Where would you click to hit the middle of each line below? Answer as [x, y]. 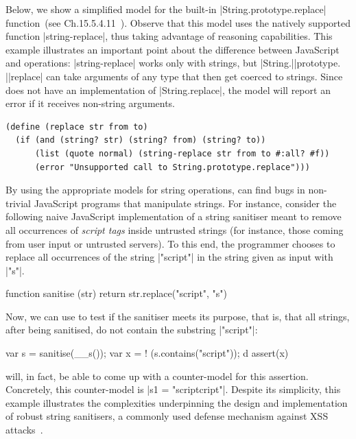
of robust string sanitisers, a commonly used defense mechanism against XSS [167, 416]
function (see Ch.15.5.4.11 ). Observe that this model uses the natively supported [178, 22]
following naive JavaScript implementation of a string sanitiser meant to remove [174, 216]
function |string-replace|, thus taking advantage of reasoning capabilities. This [169, 36]
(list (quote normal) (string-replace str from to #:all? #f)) [182, 153]
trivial [19, 203]
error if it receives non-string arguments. [91, 103]
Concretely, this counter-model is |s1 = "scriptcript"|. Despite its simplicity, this [173, 389]
